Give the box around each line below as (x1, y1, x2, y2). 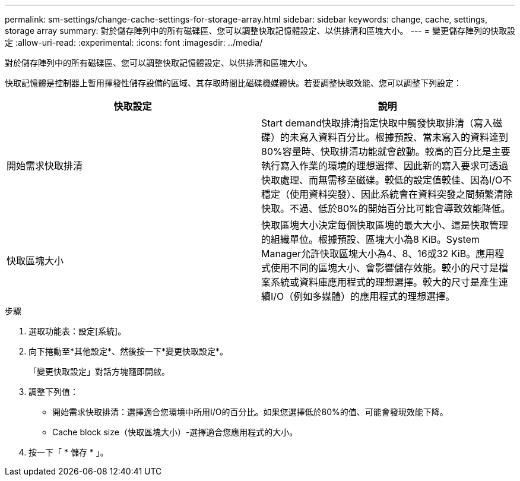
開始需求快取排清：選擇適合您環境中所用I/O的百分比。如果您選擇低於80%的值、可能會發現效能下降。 (52, 407, 448, 417)
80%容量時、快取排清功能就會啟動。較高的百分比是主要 (261, 145, 511, 157)
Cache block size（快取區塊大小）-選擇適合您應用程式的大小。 (52, 427, 298, 437)
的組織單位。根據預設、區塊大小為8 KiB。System (261, 233, 480, 245)
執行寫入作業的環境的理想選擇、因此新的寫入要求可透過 (261, 160, 509, 172)
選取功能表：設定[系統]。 (28, 326, 126, 336)
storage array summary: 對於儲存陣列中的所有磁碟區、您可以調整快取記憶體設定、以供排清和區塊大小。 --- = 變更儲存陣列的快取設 (5, 26, 515, 36)
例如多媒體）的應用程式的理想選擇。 (293, 290, 455, 302)
